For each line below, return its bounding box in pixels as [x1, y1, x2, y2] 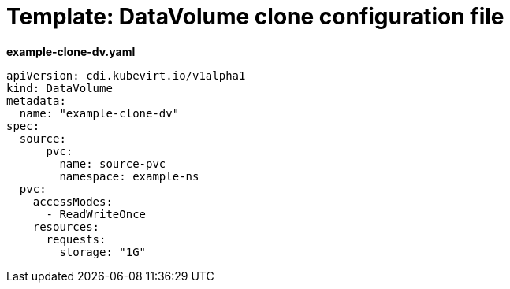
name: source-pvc [59, 157, 166, 170]
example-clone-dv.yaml [6, 44, 136, 58]
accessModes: [32, 195, 113, 208]
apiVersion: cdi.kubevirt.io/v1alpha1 [6, 69, 246, 82]
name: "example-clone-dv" [19, 106, 180, 120]
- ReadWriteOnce [46, 207, 147, 220]
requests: [46, 232, 106, 246]
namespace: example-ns [59, 169, 199, 183]
